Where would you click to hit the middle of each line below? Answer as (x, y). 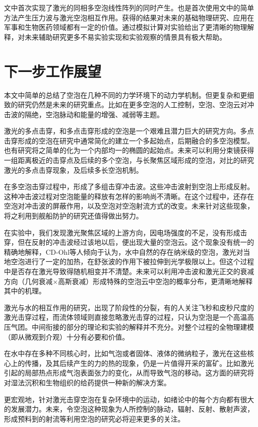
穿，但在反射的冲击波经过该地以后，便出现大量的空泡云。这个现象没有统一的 (129, 242)
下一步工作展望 (53, 71)
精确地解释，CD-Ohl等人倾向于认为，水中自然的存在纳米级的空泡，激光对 (124, 251)
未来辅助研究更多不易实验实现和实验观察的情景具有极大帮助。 (125, 36)
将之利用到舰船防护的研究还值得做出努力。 (73, 216)
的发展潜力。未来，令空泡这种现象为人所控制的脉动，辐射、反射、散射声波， (129, 409)
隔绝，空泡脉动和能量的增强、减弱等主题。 (94, 114)
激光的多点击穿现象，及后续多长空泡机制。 (73, 170)
